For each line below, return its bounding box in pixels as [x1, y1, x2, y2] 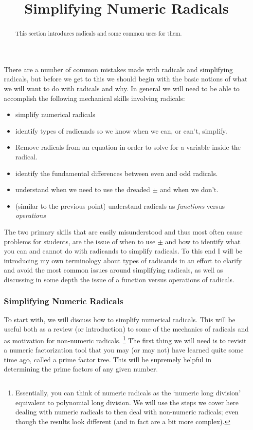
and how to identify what [165, 236, 241, 246]
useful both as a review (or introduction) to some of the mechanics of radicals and [4, 324, 249, 334]
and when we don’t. [160, 184, 218, 195]
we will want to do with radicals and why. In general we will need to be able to [4, 83, 240, 94]
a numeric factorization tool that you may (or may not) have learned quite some [4, 345, 244, 355]
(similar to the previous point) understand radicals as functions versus [15, 200, 225, 211]
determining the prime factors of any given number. [4, 364, 158, 374]
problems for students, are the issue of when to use [4, 236, 156, 246]
